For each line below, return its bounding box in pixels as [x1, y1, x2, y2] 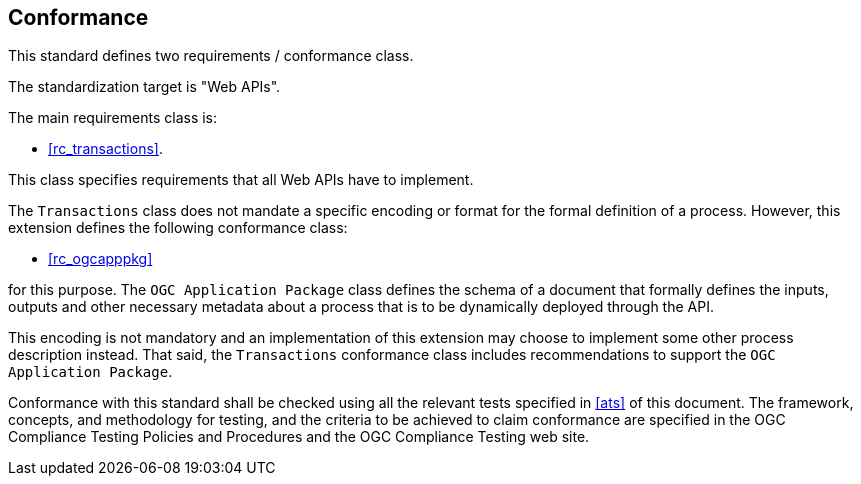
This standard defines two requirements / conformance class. [8, 47, 414, 65]
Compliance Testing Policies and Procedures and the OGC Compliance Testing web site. [8, 428, 590, 446]
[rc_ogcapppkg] [48, 250, 153, 268]
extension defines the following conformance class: [8, 219, 348, 237]
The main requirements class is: [8, 109, 218, 127]
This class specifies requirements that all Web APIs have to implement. [8, 171, 474, 189]
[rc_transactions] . [48, 140, 163, 158]
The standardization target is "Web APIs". [8, 78, 281, 96]
